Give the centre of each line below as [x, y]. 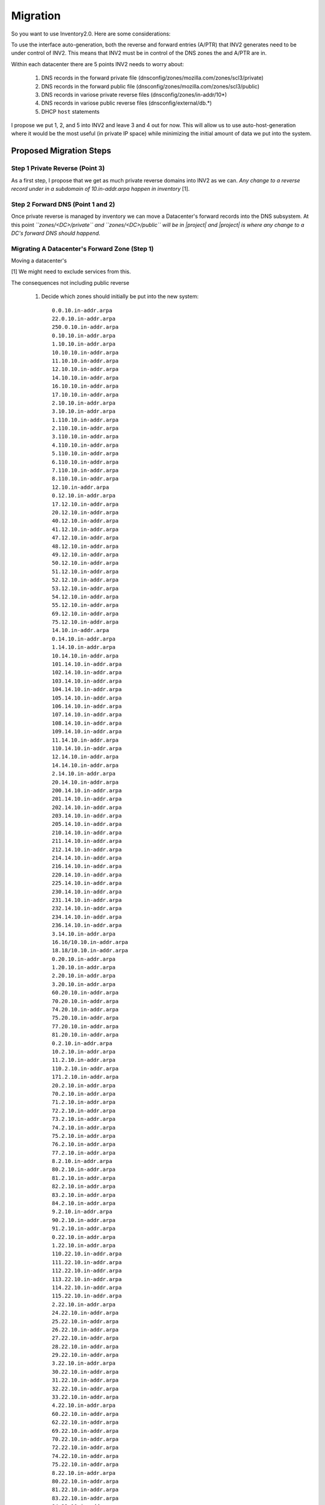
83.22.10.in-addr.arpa [85, 1498]
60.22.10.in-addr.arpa [85, 1414]
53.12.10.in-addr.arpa [85, 588]
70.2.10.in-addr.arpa [84, 1094]
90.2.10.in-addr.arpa [84, 1220]
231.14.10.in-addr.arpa [87, 900]
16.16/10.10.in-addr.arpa [90, 942]
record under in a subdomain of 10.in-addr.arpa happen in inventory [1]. [101, 189]
